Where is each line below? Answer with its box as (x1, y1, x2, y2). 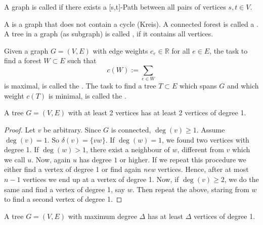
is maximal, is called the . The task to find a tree (4, 80, 156, 91)
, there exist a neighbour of (86, 144, 170, 155)
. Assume (196, 124, 225, 135)
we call (4, 154, 25, 164)
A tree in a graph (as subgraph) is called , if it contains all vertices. (4, 28, 213, 39)
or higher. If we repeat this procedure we (119, 154, 246, 164)
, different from (177, 144, 224, 155)
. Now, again (31, 154, 71, 164)
